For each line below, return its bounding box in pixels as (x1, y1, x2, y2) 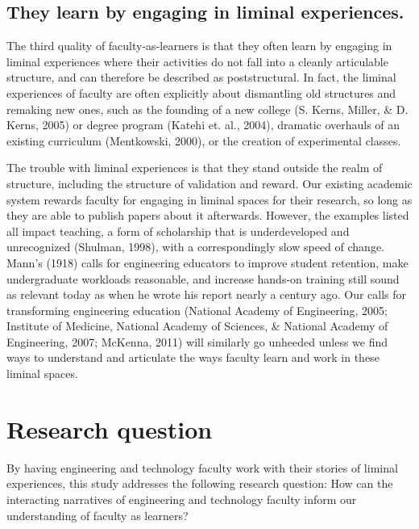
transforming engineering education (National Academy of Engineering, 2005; (6, 301, 388, 318)
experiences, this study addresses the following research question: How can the (6, 475, 393, 492)
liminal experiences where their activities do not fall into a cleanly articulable (6, 52, 388, 69)
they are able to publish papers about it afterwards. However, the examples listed (6, 207, 409, 224)
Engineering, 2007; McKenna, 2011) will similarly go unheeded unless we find (6, 333, 388, 350)
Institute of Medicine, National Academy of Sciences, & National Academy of (6, 317, 388, 334)
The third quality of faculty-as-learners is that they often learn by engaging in (6, 37, 392, 54)
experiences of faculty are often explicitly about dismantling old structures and (6, 84, 396, 101)
